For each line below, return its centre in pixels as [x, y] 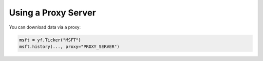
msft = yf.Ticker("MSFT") [50, 40]
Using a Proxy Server [52, 13]
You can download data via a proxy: [45, 27]
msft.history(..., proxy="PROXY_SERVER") [69, 46]
